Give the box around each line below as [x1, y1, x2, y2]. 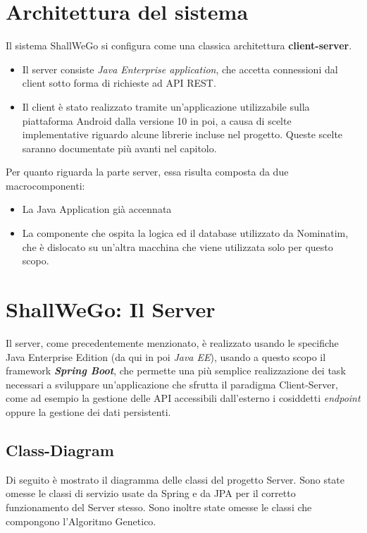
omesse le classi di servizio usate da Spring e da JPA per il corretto [6, 486, 296, 501]
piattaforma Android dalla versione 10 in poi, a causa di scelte [22, 113, 292, 128]
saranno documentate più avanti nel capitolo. [22, 140, 217, 155]
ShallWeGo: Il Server [6, 295, 216, 324]
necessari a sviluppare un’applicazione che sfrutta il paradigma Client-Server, [6, 376, 338, 391]
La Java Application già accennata [22, 202, 172, 216]
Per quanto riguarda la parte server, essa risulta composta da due [6, 164, 289, 179]
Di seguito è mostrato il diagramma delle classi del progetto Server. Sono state [6, 472, 345, 486]
